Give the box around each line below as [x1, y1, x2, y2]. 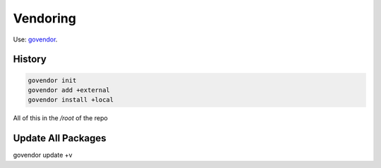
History [13, 53, 47, 65]
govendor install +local [28, 96, 114, 104]
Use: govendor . [13, 35, 58, 44]
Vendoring [13, 11, 77, 26]
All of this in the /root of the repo [13, 114, 109, 122]
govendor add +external [28, 86, 111, 94]
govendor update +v [13, 151, 73, 160]
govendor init [28, 76, 77, 84]
